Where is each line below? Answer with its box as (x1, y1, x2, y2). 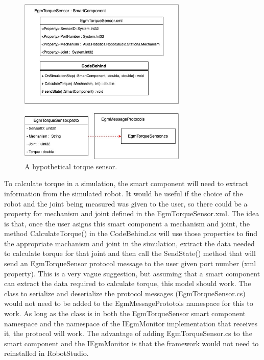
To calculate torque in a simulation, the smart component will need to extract (4, 178, 248, 189)
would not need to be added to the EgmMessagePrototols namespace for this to (4, 298, 253, 308)
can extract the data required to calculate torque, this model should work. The (4, 278, 251, 289)
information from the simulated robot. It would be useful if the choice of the (4, 188, 243, 198)
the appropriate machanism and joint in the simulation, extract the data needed (4, 238, 255, 248)
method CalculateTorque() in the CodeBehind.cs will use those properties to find (4, 228, 258, 239)
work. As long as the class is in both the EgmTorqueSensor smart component (4, 308, 246, 319)
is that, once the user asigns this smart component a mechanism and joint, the (4, 218, 250, 228)
